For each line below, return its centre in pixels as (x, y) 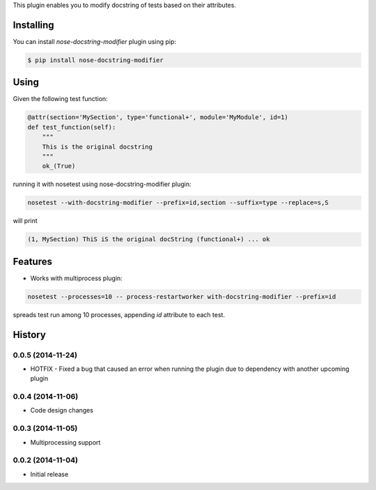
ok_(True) (59, 166)
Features (32, 261)
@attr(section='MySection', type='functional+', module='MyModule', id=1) (158, 117)
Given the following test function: (60, 99)
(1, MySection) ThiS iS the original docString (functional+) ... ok (149, 239)
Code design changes (62, 411)
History (30, 335)
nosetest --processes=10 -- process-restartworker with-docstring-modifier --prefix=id (182, 297)
